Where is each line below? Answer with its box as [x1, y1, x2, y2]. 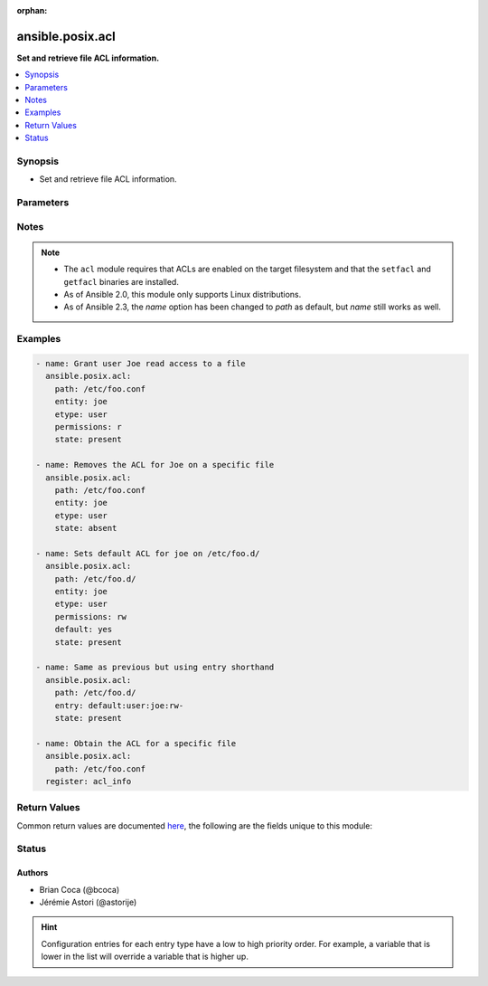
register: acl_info [45, 776, 132, 786]
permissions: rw [54, 612, 127, 621]
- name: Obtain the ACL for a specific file [35, 738, 237, 748]
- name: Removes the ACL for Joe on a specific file [35, 460, 275, 470]
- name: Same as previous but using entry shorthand [35, 662, 275, 673]
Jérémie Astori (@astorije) [39, 896, 137, 907]
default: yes [54, 624, 113, 635]
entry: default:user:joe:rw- [54, 700, 184, 710]
